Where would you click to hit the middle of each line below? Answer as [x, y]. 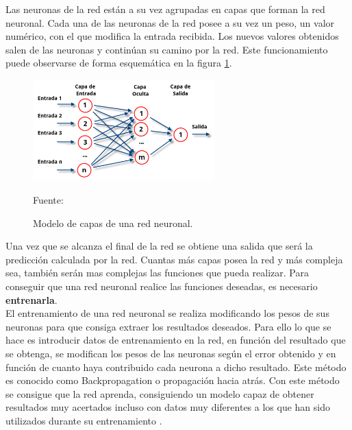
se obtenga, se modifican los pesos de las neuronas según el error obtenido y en [171, 353]
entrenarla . [32, 299]
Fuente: [48, 200]
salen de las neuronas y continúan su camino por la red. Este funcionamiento [167, 49]
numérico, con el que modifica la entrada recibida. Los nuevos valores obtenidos [172, 36]
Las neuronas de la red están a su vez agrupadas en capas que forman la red [165, 9]
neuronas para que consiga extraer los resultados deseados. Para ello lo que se [168, 326]
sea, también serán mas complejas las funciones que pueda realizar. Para [157, 273]
